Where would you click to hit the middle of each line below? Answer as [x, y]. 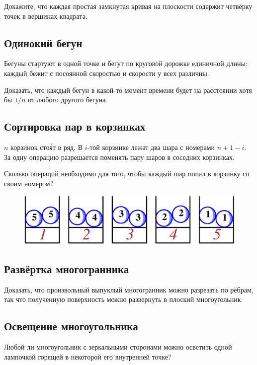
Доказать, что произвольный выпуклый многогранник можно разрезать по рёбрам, [129, 289]
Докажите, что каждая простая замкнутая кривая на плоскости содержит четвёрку [128, 6]
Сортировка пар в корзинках [75, 126]
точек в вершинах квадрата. [46, 16]
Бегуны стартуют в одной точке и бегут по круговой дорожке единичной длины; [126, 63]
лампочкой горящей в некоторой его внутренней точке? [88, 356]
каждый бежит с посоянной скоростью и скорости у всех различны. [107, 73]
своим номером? [29, 183]
